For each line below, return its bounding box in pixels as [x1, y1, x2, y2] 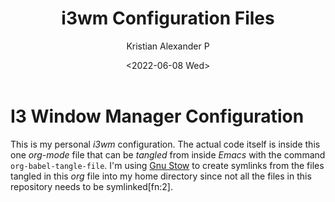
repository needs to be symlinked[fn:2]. [10, 180, 173, 192]
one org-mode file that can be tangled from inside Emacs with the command [10, 148, 326, 161]
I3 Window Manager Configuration [10, 105, 305, 127]
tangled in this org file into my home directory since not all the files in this [10, 170, 312, 182]
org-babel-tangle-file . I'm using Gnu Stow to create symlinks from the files [10, 159, 325, 171]
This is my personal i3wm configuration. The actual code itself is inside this [10, 138, 321, 150]
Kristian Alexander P [126, 40, 210, 52]
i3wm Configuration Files [61, 7, 275, 30]
